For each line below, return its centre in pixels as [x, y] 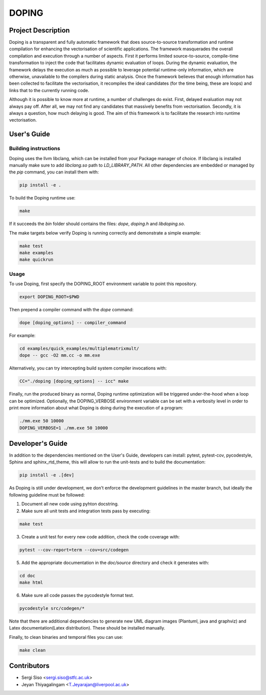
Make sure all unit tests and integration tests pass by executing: [86, 511]
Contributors [29, 666]
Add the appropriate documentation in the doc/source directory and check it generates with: [115, 563]
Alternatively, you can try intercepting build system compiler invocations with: [88, 368]
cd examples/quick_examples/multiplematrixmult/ [79, 349]
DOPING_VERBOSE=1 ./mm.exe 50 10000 [64, 428]
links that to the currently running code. [49, 90]
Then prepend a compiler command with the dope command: [71, 310]
